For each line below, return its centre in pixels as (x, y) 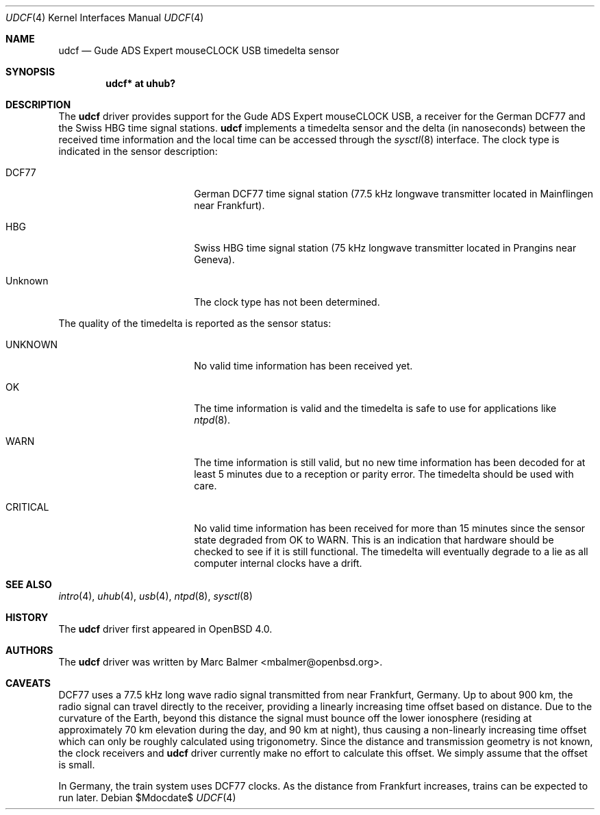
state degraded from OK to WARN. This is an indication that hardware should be (374, 540)
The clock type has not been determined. (287, 302)
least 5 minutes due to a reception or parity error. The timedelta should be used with (384, 474)
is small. (77, 765)
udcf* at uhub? (141, 83)
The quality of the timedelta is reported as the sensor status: (195, 323)
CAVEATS (28, 683)
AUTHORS (29, 650)
